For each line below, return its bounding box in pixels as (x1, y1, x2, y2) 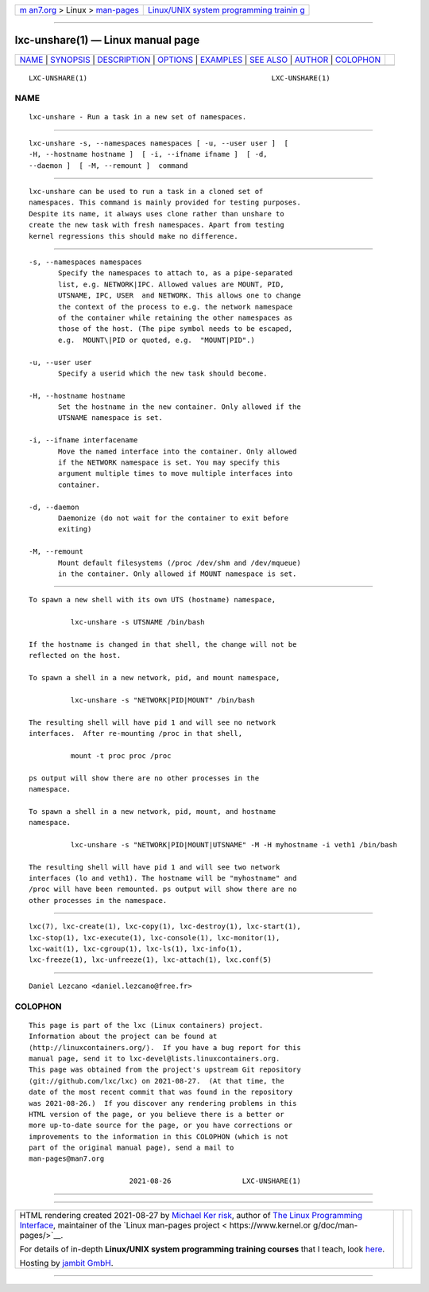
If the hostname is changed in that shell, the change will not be (29, 640, 297, 648)
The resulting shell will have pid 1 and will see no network (29, 718, 276, 727)
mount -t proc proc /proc (70, 751, 172, 760)
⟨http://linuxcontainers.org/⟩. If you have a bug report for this (29, 1043, 301, 1052)
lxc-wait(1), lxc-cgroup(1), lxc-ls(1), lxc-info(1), (29, 944, 242, 954)
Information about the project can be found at (29, 1032, 218, 1041)
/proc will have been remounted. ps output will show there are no (29, 885, 297, 894)
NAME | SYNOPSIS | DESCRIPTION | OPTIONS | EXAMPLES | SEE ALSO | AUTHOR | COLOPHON (19, 54, 381, 65)
